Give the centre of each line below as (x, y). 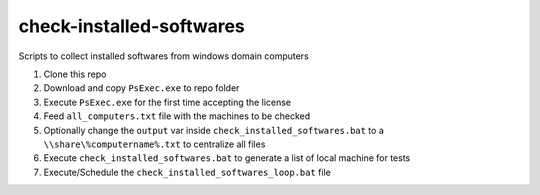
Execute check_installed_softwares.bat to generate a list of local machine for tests (227, 158)
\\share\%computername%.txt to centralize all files (154, 144)
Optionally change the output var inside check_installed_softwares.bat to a (213, 130)
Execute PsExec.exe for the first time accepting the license (167, 102)
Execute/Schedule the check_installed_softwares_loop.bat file (187, 172)
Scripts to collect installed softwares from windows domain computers (163, 56)
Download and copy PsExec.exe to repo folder (141, 88)
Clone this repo (75, 74)
